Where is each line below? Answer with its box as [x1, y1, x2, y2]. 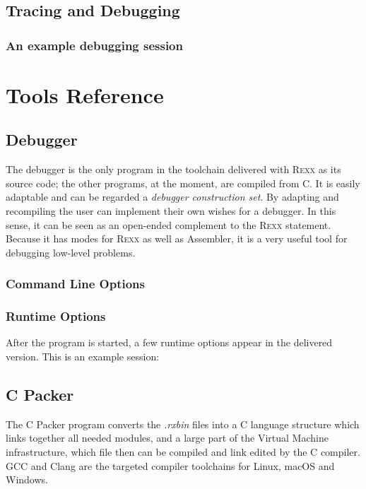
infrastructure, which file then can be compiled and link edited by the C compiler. [6, 444, 360, 459]
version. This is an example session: [6, 349, 160, 364]
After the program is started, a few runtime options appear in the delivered [6, 335, 333, 350]
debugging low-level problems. [6, 245, 136, 259]
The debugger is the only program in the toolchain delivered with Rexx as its [6, 162, 341, 177]
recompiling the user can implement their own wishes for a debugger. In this [6, 203, 336, 218]
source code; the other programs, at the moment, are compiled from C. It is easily [6, 175, 360, 190]
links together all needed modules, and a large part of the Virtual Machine [6, 430, 329, 445]
